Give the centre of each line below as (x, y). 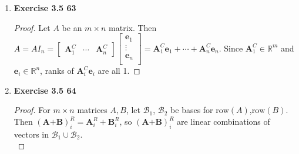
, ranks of (57, 71)
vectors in (31, 134)
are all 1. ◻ (119, 71)
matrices (92, 110)
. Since (231, 48)
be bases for (192, 110)
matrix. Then (133, 27)
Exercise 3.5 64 (45, 90)
